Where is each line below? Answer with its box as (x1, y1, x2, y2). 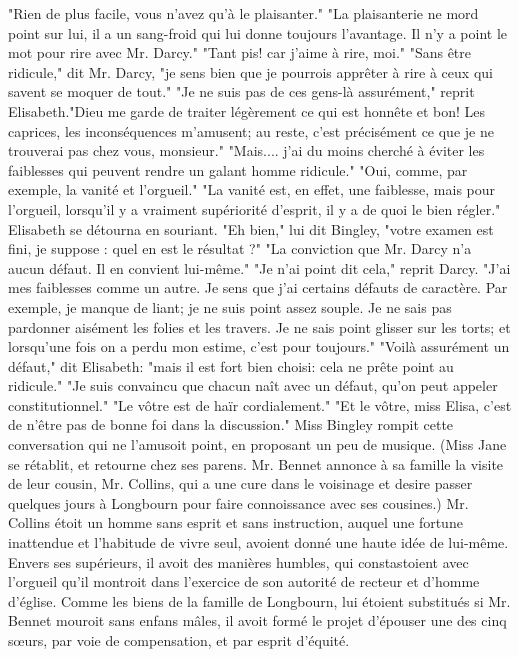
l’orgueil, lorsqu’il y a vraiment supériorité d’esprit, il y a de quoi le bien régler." (8, 198, 501, 219)
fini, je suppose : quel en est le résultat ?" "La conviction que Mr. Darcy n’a (8, 238, 472, 259)
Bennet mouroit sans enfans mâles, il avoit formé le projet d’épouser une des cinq (8, 610, 507, 631)
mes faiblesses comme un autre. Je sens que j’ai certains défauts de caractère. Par (8, 277, 508, 298)
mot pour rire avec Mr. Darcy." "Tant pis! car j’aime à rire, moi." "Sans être (8, 42, 472, 63)
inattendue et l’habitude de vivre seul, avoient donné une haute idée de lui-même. (8, 532, 509, 553)
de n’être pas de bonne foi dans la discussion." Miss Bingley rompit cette (8, 414, 454, 435)
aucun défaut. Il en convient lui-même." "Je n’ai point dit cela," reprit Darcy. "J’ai (8, 257, 511, 278)
